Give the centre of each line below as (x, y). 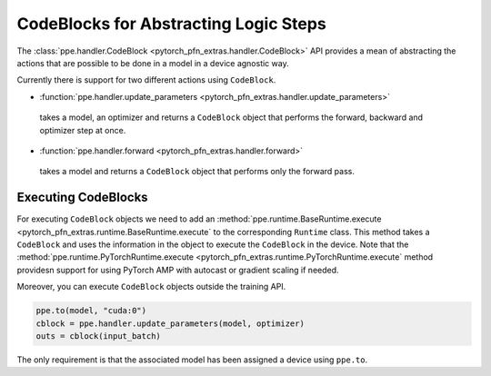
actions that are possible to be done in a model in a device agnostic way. (153, 63)
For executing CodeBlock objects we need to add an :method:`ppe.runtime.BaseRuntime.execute (199, 219)
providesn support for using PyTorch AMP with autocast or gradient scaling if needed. (178, 270)
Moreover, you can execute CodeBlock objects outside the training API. (151, 287)
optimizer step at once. (83, 130)
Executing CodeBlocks (83, 198)
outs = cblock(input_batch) (98, 336)
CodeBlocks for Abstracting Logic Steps (171, 24)
